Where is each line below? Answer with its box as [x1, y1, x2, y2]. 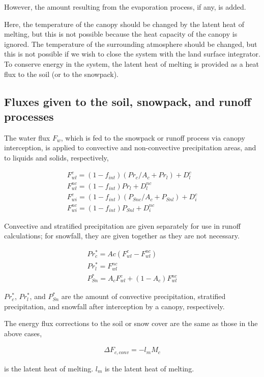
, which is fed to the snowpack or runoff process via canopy [61, 132, 245, 143]
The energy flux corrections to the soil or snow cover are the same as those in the [4, 318, 258, 329]
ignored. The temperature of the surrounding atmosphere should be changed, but [4, 38, 257, 49]
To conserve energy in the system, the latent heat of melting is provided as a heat [4, 58, 259, 69]
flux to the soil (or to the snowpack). [4, 68, 119, 79]
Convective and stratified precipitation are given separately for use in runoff [4, 220, 241, 231]
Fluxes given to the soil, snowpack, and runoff [4, 93, 251, 109]
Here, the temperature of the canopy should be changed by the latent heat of [4, 18, 244, 29]
